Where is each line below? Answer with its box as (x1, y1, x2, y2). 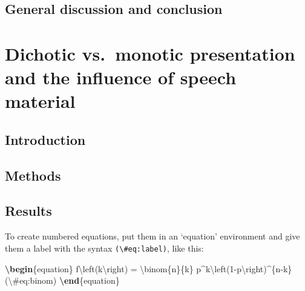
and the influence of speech (5, 65, 237, 90)
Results (5, 201, 52, 220)
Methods (5, 166, 61, 184)
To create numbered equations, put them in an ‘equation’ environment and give (5, 230, 300, 242)
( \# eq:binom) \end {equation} (5, 274, 120, 287)
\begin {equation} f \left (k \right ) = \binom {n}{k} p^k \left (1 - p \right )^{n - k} (5, 262, 292, 275)
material (5, 89, 76, 113)
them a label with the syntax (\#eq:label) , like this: (5, 241, 204, 254)
